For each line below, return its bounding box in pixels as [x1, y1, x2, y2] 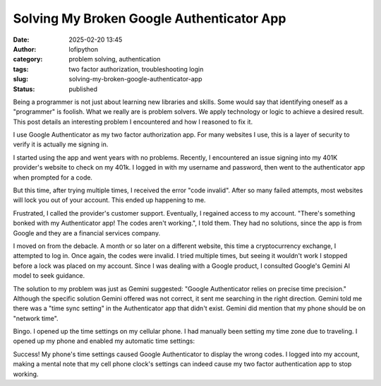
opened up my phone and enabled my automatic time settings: [13, 337, 195, 346]
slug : [13, 75, 28, 83]
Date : [13, 35, 30, 44]
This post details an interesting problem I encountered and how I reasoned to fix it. [13, 117, 253, 126]
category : [13, 55, 43, 64]
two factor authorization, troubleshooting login [68, 64, 204, 74]
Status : [13, 85, 35, 93]
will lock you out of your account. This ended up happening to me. [13, 196, 206, 204]
